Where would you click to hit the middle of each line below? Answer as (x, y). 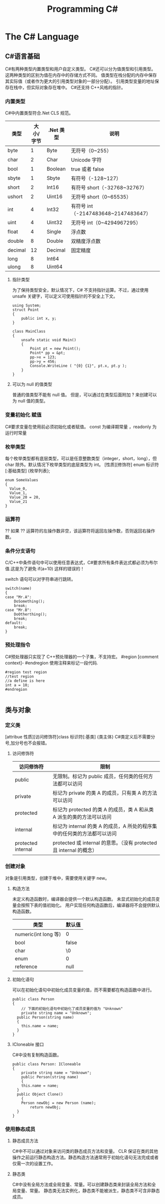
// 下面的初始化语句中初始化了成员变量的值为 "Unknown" (72, 1008)
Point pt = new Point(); (55, 349)
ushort (15, 197)
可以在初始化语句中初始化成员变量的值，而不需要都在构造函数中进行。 (83, 990)
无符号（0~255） (91, 151)
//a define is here (25, 681)
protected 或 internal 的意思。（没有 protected (105, 843)
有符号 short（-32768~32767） (109, 188)
